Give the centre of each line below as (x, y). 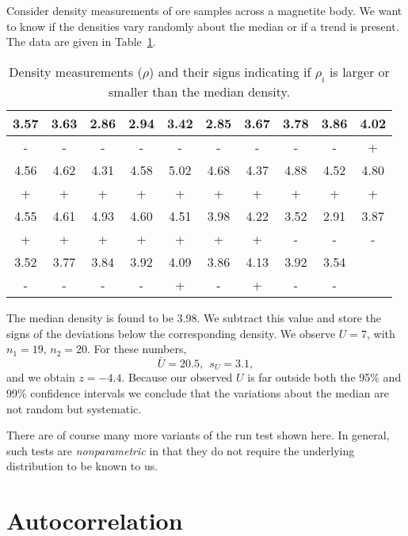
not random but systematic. (74, 408)
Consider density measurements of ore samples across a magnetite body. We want (204, 10)
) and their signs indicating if (230, 71)
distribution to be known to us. (82, 466)
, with (381, 333)
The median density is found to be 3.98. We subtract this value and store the (194, 317)
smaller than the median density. (200, 91)
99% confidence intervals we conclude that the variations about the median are (198, 393)
